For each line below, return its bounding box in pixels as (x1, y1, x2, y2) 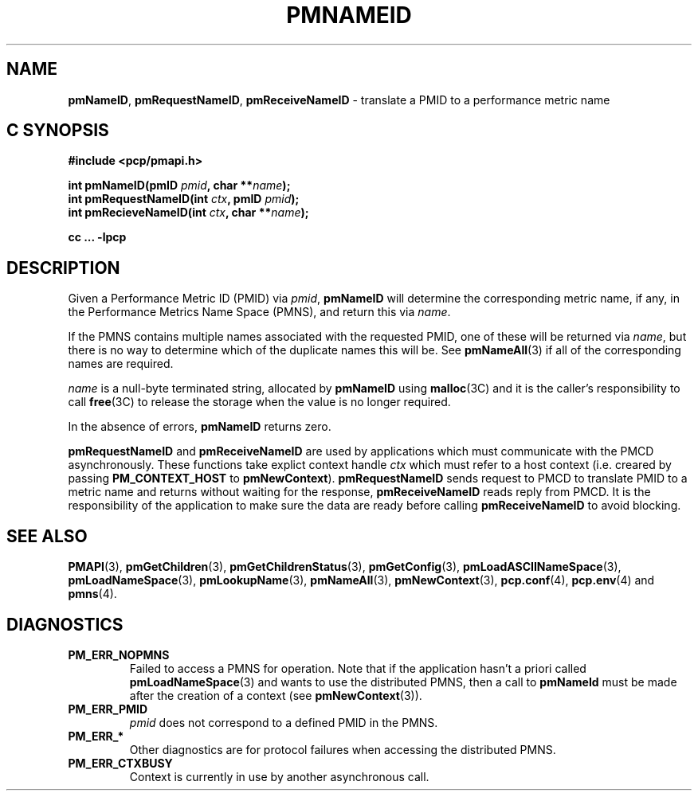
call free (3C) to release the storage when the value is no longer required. (68, 395, 451, 409)
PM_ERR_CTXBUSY (68, 756, 173, 770)
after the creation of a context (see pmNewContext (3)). (129, 688, 422, 702)
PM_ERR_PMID (68, 701, 148, 716)
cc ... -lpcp (68, 230, 127, 244)
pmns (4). (68, 587, 117, 601)
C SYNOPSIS (6, 120, 109, 141)
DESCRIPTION (6, 257, 120, 278)
